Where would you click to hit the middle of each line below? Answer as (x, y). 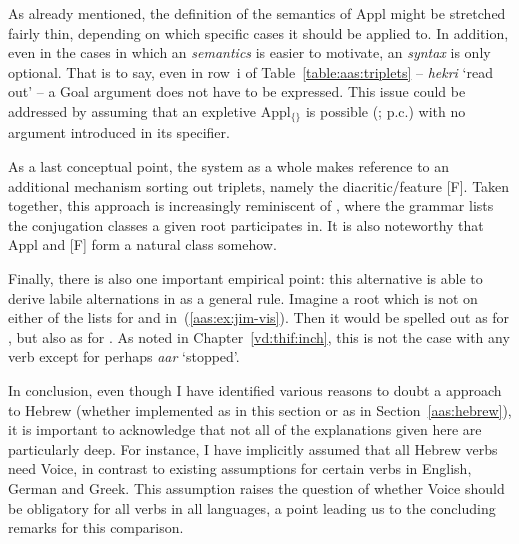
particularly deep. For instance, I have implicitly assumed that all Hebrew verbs (253, 448)
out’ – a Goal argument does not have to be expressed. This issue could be (237, 91)
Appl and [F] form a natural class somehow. (142, 244)
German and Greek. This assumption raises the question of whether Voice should (256, 487)
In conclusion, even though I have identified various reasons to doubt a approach (255, 389)
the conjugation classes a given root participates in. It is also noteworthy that (246, 224)
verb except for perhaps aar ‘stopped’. (124, 356)
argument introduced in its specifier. (119, 132)
